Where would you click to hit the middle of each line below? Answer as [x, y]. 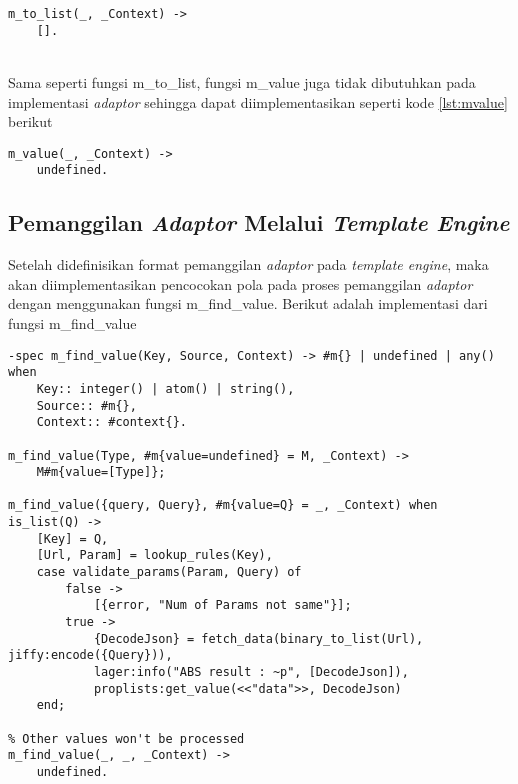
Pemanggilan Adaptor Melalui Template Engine [259, 222]
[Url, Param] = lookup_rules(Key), [154, 555]
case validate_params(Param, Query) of [169, 572]
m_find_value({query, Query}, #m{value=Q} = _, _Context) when [223, 505]
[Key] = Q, [72, 538]
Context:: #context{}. [111, 422]
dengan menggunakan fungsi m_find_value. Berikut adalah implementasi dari [248, 303]
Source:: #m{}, [86, 405]
